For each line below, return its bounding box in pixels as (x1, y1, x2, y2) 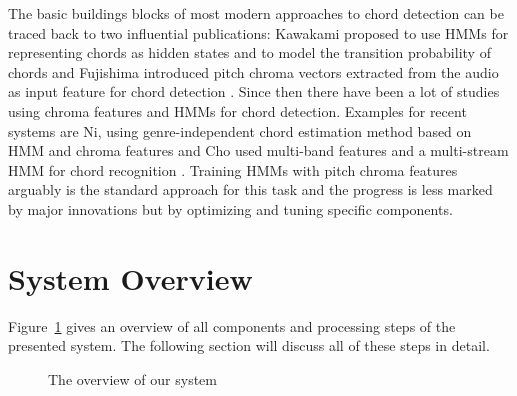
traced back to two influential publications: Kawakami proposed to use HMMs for (8, 22, 509, 43)
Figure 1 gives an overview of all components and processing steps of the (8, 315, 456, 336)
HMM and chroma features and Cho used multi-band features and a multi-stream (8, 140, 509, 161)
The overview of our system (48, 368, 217, 389)
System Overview (8, 257, 253, 298)
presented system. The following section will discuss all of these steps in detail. (8, 335, 490, 356)
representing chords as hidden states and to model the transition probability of (8, 42, 491, 63)
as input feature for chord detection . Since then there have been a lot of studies (8, 81, 500, 102)
